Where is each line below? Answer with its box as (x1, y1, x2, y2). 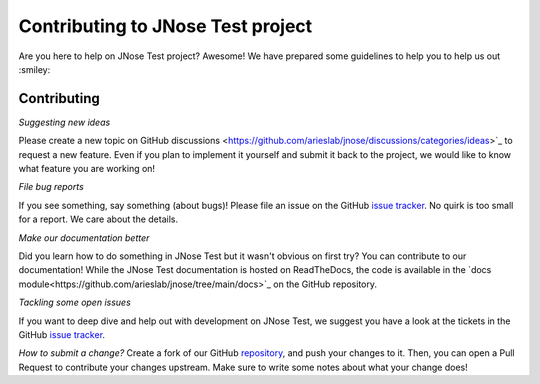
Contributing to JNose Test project (18, 15, 313, 37)
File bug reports (18, 181, 84, 193)
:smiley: (18, 63, 51, 75)
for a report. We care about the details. (18, 213, 179, 225)
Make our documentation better (18, 231, 150, 244)
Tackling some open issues (18, 296, 132, 309)
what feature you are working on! (18, 163, 155, 175)
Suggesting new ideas (18, 116, 111, 128)
